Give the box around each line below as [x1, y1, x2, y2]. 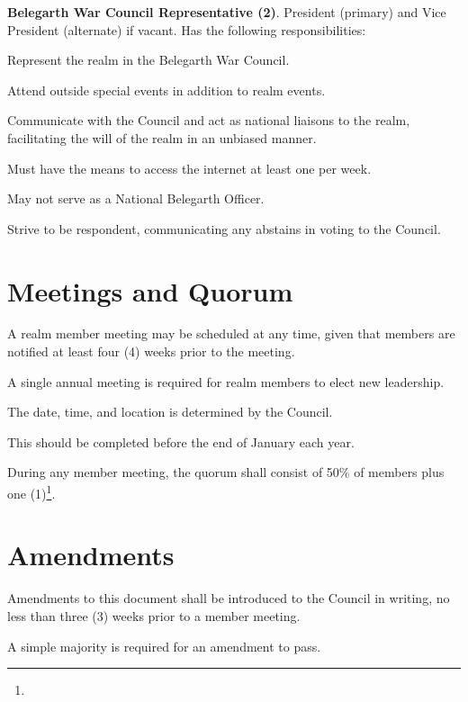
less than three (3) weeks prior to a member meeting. [7, 607, 301, 625]
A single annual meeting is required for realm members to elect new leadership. [7, 372, 445, 391]
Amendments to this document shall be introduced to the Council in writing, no [7, 589, 450, 607]
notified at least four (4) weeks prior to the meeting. [7, 342, 295, 361]
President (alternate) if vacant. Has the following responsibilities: [7, 20, 366, 39]
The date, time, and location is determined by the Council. [7, 402, 333, 421]
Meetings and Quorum [7, 272, 293, 309]
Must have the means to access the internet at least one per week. [7, 158, 372, 177]
